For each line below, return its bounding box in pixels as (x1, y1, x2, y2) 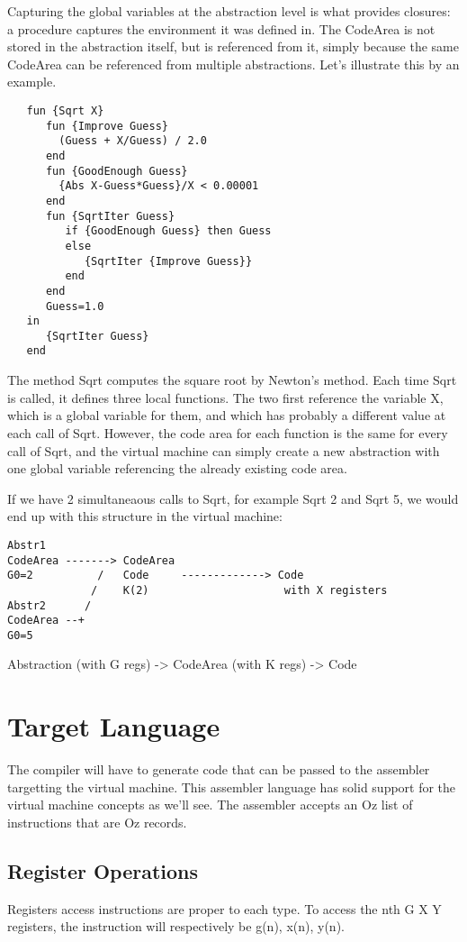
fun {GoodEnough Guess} (45, 164, 188, 178)
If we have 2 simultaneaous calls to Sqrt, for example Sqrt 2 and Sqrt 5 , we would (7, 489, 459, 508)
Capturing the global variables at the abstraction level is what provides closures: (7, 2, 451, 20)
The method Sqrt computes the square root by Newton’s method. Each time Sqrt (7, 370, 457, 389)
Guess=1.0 (45, 299, 104, 313)
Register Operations (7, 856, 199, 884)
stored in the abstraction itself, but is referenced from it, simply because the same (7, 37, 459, 56)
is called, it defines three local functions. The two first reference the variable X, (7, 388, 444, 407)
